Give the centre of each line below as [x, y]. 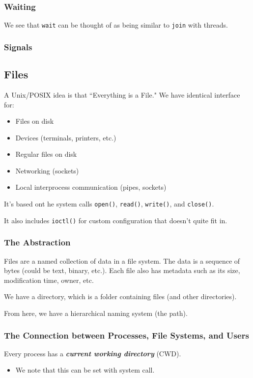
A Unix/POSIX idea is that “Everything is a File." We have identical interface [122, 94]
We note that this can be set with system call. [85, 370]
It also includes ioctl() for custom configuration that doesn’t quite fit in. [116, 220]
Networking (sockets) [47, 170]
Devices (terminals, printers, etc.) [66, 137]
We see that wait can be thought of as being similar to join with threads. [116, 25]
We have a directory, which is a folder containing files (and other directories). [120, 296]
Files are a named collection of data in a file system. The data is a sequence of [122, 260]
